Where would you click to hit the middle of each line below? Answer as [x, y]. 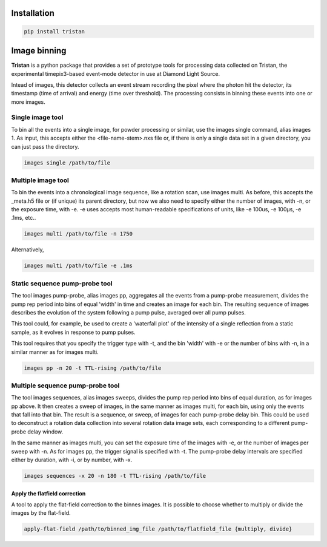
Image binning [39, 51]
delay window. [45, 432]
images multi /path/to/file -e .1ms [78, 266]
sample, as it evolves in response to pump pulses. [73, 332]
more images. [28, 102]
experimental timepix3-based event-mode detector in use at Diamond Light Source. [116, 73]
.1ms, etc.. [24, 218]
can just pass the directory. [45, 146]
